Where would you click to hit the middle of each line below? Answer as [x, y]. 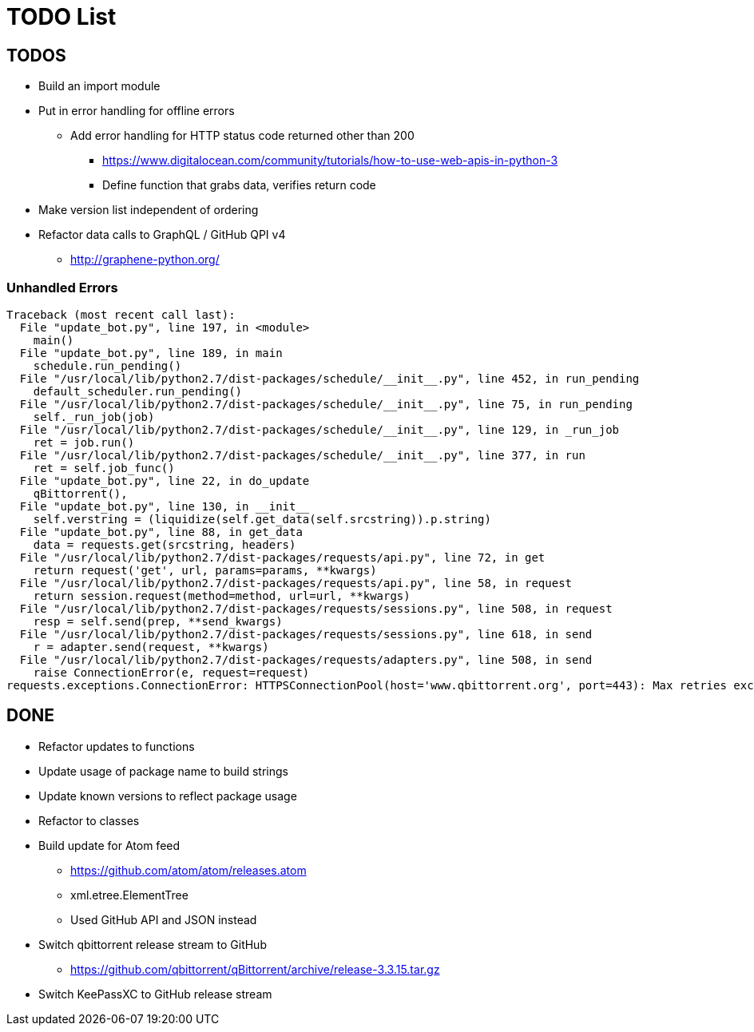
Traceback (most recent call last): [121, 314]
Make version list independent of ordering [149, 210]
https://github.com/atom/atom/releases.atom [188, 870]
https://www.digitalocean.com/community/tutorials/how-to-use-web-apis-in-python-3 [330, 161]
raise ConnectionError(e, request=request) [171, 672]
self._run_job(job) [94, 417]
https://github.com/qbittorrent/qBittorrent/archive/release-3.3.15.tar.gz [255, 969]
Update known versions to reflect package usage [168, 796]
